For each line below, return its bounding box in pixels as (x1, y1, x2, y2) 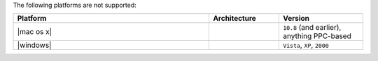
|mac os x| (17, 27, 52, 37)
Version (282, 14, 310, 24)
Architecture (213, 14, 257, 24)
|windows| (17, 40, 52, 50)
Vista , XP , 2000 (282, 40, 329, 50)
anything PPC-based (282, 31, 351, 41)
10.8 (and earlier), (282, 23, 342, 33)
